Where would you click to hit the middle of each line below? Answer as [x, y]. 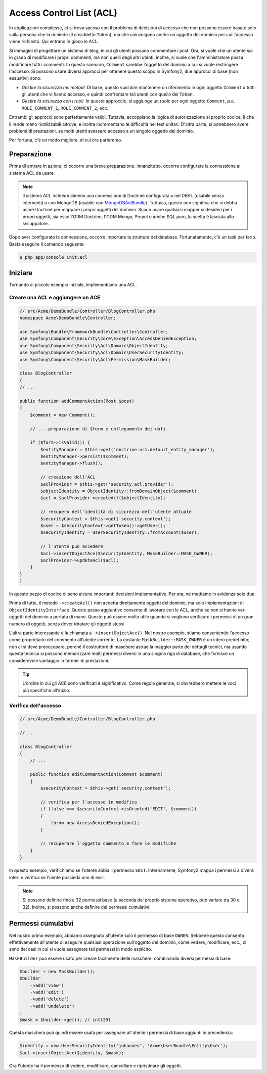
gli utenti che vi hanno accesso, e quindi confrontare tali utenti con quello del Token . [108, 94]
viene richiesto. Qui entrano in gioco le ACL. [54, 42]
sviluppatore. [36, 224]
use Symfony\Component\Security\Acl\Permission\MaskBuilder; [95, 359]
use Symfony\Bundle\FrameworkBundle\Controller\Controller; [94, 332]
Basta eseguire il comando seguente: [47, 244]
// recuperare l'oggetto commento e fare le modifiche [108, 844]
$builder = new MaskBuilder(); [58, 971]
